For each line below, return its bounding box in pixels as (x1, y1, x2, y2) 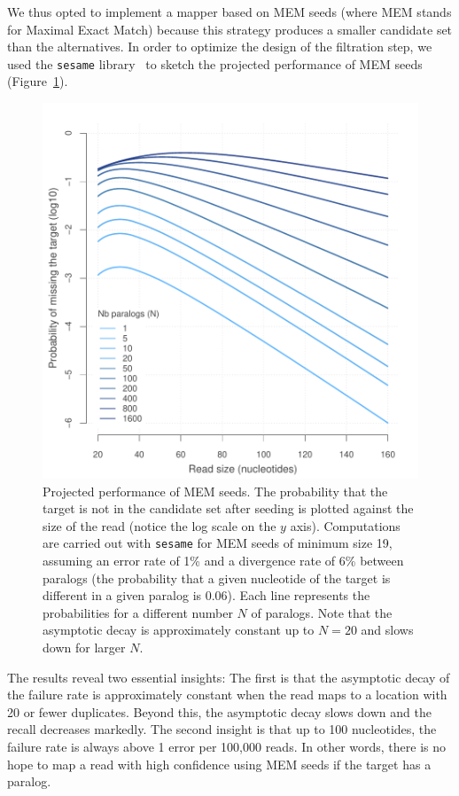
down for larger (43, 638, 126, 657)
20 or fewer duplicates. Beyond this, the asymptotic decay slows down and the (7, 702, 432, 721)
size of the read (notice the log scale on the (43, 516, 276, 535)
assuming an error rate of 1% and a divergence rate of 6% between (43, 551, 404, 570)
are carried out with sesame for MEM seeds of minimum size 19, (43, 534, 393, 552)
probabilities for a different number (43, 603, 233, 621)
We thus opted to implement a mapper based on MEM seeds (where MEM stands (7, 3, 452, 20)
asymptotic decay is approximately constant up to (43, 620, 315, 639)
